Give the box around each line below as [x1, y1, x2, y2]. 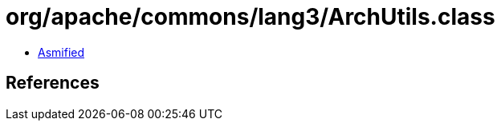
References [6, 73, 100, 93]
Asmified [38, 45, 85, 59]
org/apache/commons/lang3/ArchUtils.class [6, 3, 495, 30]
